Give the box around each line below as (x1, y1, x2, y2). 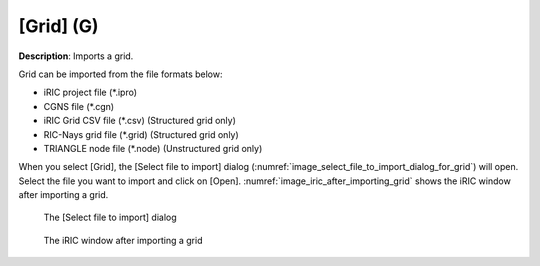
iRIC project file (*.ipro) (43, 86, 138, 99)
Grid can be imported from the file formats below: (18, 68, 223, 80)
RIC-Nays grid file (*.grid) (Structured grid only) (43, 128, 239, 140)
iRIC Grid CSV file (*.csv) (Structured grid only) (43, 115, 237, 127)
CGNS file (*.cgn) (43, 100, 115, 112)
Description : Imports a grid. (18, 50, 134, 62)
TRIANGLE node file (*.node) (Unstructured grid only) (43, 142, 263, 154)
